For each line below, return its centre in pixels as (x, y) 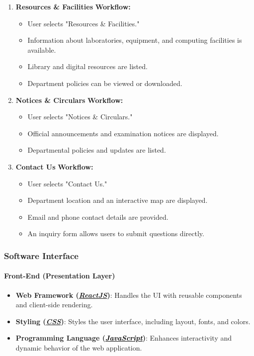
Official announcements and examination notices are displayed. (123, 133)
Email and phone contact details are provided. (98, 217)
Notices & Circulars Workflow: (69, 100)
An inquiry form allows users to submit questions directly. (116, 233)
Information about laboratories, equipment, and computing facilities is (135, 40)
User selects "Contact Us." (67, 183)
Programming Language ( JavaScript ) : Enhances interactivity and (124, 338)
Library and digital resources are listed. (87, 66)
